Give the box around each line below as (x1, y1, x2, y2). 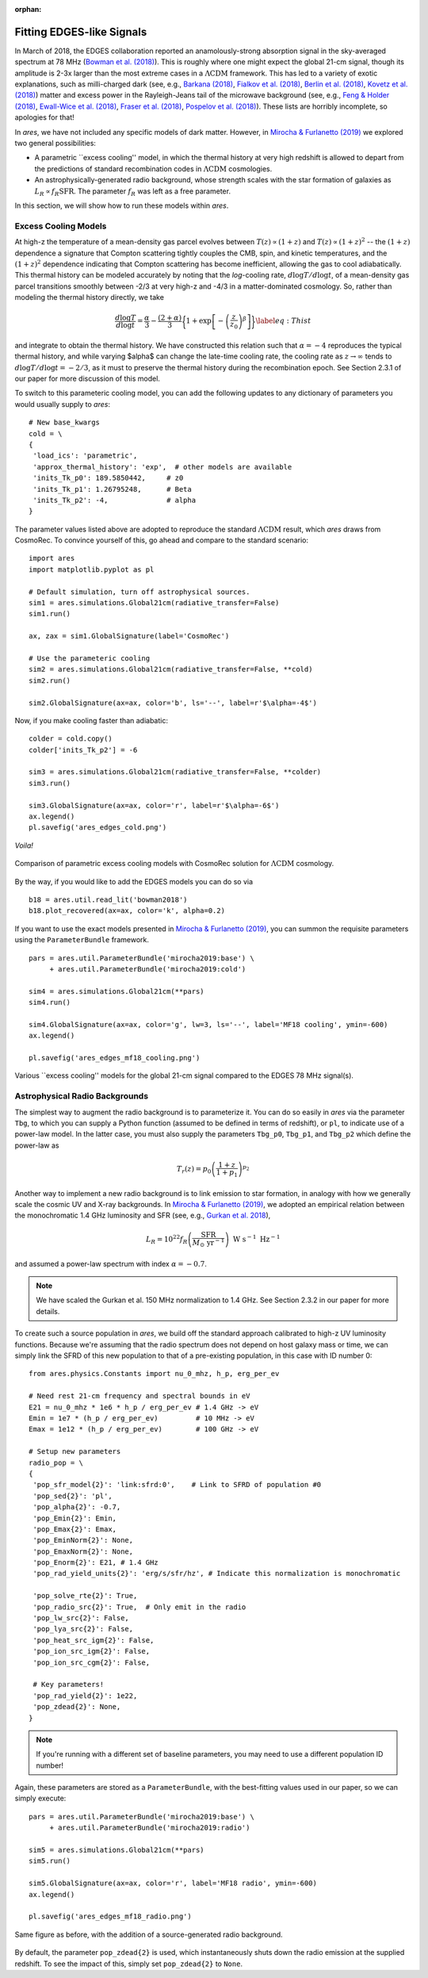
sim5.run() (29, 1857, 71, 1865)
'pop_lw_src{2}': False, (32, 1614, 130, 1623)
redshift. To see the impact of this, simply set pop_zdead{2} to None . (14, 1959, 243, 1968)
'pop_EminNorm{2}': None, (32, 1535, 134, 1545)
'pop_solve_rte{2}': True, (32, 1591, 138, 1600)
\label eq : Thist (255, 316, 311, 325)
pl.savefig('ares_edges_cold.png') (29, 823, 167, 832)
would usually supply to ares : (14, 399, 111, 408)
